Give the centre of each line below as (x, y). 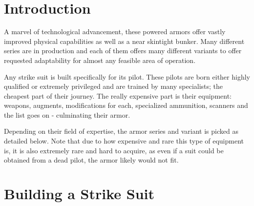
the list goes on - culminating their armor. (67, 114)
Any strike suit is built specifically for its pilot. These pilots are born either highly (127, 76)
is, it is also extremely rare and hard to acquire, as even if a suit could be (114, 150)
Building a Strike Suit (79, 194)
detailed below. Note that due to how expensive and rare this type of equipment (124, 141)
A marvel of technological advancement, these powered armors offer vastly (115, 31)
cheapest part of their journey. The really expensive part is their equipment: (118, 95)
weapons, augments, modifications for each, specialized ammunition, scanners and (126, 105)
